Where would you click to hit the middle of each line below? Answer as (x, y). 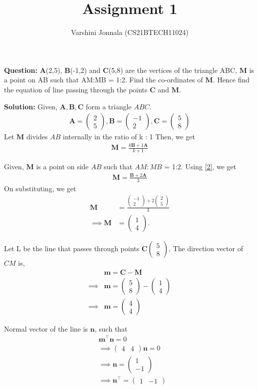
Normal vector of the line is (46, 329)
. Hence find (231, 80)
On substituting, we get (40, 188)
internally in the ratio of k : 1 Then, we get (129, 137)
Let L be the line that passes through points (72, 248)
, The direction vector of (206, 248)
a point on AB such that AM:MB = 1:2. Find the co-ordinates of (104, 80)
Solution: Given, (31, 106)
